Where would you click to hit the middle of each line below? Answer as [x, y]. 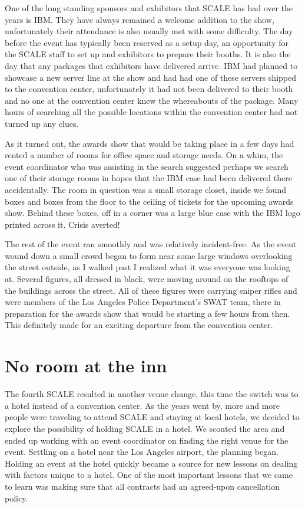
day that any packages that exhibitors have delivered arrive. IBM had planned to [151, 65]
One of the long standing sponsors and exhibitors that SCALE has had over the [149, 8]
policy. [16, 498]
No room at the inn [86, 366]
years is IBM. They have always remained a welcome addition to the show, [140, 19]
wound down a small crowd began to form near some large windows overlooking [149, 255]
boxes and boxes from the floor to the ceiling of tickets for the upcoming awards [149, 201]
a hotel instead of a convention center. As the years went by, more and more [142, 405]
